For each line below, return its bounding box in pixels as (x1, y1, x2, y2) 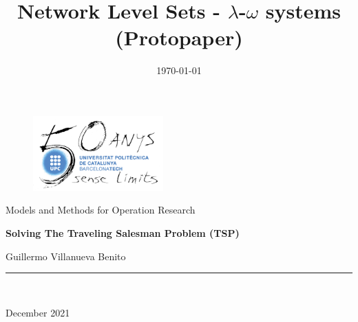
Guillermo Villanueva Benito (6, 249, 126, 263)
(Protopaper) (115, 23, 243, 51)
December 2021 (6, 305, 70, 319)
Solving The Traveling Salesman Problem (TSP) (6, 225, 240, 240)
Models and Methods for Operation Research (6, 203, 196, 217)
